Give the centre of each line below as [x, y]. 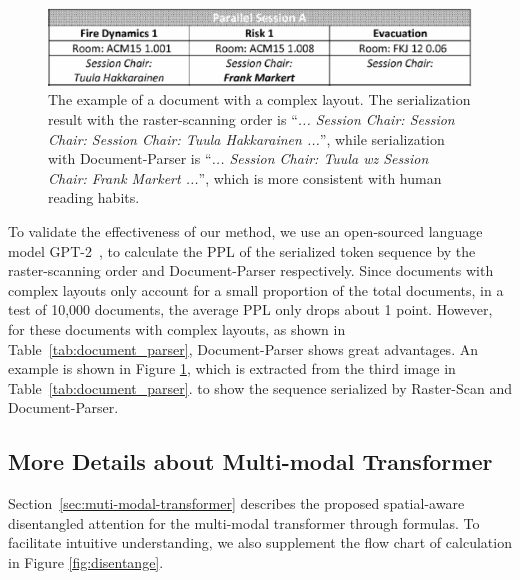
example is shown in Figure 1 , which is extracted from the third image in [232, 368]
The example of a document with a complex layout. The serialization [259, 99]
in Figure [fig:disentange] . [86, 561]
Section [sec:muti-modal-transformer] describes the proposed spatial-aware [236, 503]
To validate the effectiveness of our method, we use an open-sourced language [245, 231]
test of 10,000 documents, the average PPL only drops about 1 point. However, [250, 309]
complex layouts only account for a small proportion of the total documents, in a [256, 289]
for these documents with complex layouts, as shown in [177, 328]
